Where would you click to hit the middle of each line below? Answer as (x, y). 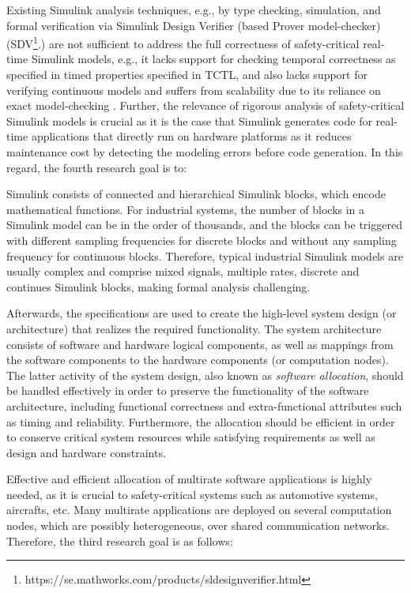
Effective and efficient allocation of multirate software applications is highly (189, 479)
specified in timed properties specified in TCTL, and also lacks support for (187, 75)
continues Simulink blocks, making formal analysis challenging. (158, 286)
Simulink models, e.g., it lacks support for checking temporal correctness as (213, 59)
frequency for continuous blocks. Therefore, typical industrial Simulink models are (205, 255)
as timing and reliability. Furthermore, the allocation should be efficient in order (201, 421)
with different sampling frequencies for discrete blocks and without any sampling (202, 240)
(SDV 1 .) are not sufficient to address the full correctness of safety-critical (183, 42)
